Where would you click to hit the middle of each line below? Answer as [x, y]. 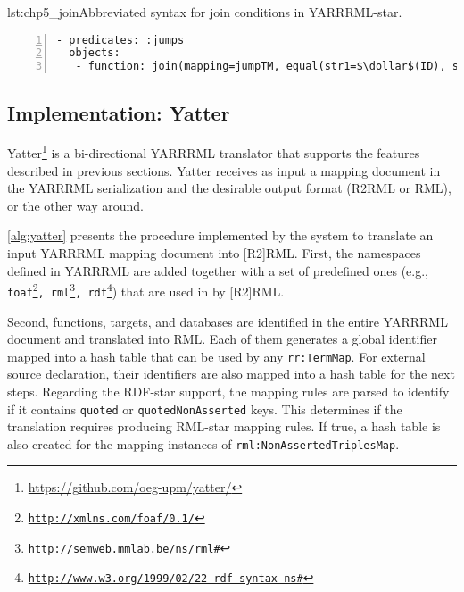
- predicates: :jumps [120, 40]
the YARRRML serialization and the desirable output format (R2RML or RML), [229, 188]
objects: [95, 53]
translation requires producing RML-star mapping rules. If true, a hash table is [224, 426]
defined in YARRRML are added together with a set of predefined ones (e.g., [218, 270]
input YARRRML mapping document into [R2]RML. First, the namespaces [214, 253]
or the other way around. [75, 205]
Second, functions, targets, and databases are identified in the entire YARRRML [228, 321]
